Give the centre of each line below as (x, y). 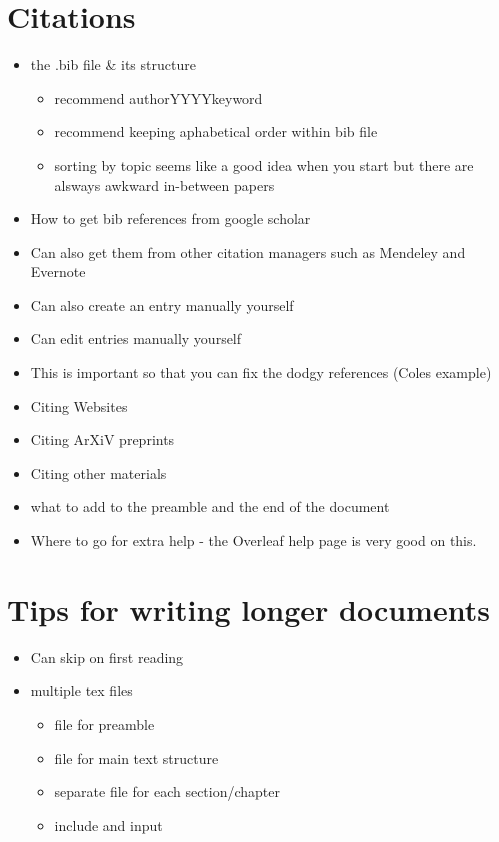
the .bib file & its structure (113, 64)
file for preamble (104, 723)
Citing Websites (79, 405)
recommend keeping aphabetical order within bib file (216, 131)
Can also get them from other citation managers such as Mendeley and (248, 251)
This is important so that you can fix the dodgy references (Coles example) (261, 372)
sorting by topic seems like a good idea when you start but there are (264, 164)
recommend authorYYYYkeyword (158, 97)
